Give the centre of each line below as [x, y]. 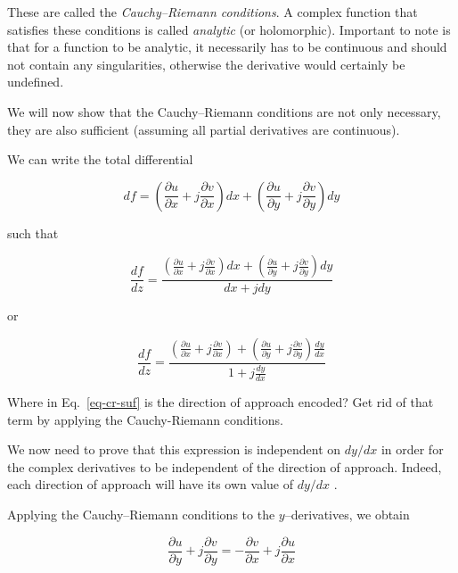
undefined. [36, 82]
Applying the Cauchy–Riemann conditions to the [141, 514]
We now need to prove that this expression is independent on [174, 449]
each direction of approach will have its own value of [150, 484]
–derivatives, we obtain [347, 514]
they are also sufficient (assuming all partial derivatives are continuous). [204, 129]
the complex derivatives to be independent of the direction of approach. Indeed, [225, 466]
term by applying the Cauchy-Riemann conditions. [145, 419]
